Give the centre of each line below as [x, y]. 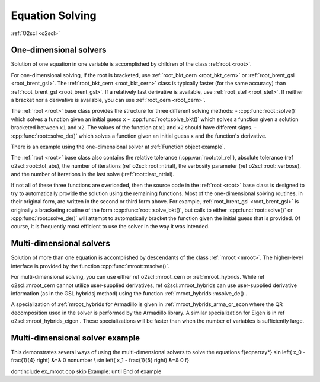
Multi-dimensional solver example [76, 338]
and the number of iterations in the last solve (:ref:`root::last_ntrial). [93, 174]
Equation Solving [54, 15]
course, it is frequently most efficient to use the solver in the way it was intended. [110, 227]
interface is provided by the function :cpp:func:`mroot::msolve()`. [90, 266]
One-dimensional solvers [59, 50]
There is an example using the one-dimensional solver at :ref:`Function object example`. [118, 147]
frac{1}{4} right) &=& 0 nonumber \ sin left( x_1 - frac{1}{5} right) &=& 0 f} [100, 360]
